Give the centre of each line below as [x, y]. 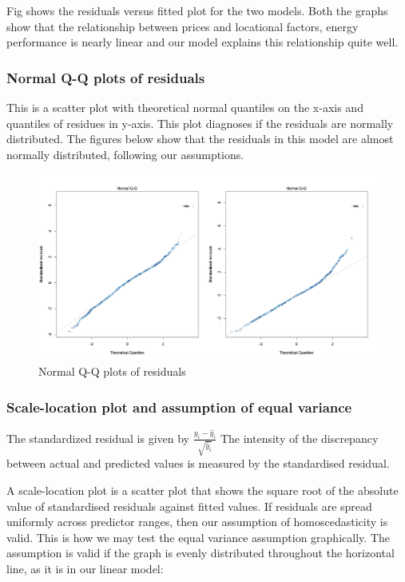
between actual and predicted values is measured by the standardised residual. [198, 463]
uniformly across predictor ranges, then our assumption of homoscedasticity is [197, 522]
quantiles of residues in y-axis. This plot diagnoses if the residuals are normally [200, 123]
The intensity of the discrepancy [299, 438]
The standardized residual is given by [98, 438]
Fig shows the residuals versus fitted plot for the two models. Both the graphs [197, 10]
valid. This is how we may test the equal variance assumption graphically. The [198, 537]
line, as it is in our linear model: [85, 568]
